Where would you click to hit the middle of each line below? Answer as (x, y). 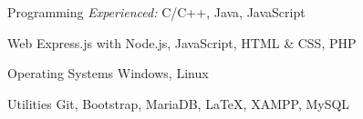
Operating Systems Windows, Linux (108, 73)
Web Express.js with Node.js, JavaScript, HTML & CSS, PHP (182, 42)
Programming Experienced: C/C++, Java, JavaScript (156, 12)
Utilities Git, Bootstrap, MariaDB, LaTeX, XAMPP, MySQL (179, 103)
